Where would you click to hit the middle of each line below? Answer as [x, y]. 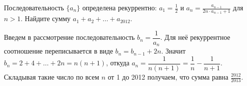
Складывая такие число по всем [52, 77]
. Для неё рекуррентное [195, 37]
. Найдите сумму [46, 18]
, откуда [118, 63]
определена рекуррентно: [120, 7]
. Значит [173, 51]
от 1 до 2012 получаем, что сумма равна [168, 77]
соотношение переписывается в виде [59, 51]
